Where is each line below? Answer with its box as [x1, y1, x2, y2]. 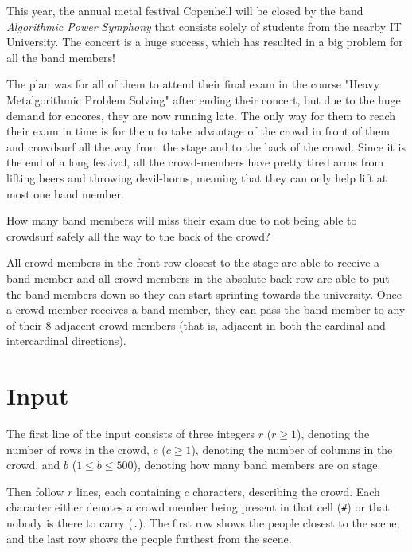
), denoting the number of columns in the [191, 440, 393, 457]
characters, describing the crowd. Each [192, 483, 380, 499]
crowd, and [6, 456, 60, 473]
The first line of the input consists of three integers [6, 425, 255, 441]
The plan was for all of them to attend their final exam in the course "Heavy [6, 76, 380, 92]
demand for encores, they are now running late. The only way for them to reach [6, 107, 396, 123]
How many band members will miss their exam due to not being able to [6, 212, 357, 229]
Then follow [6, 483, 64, 499]
